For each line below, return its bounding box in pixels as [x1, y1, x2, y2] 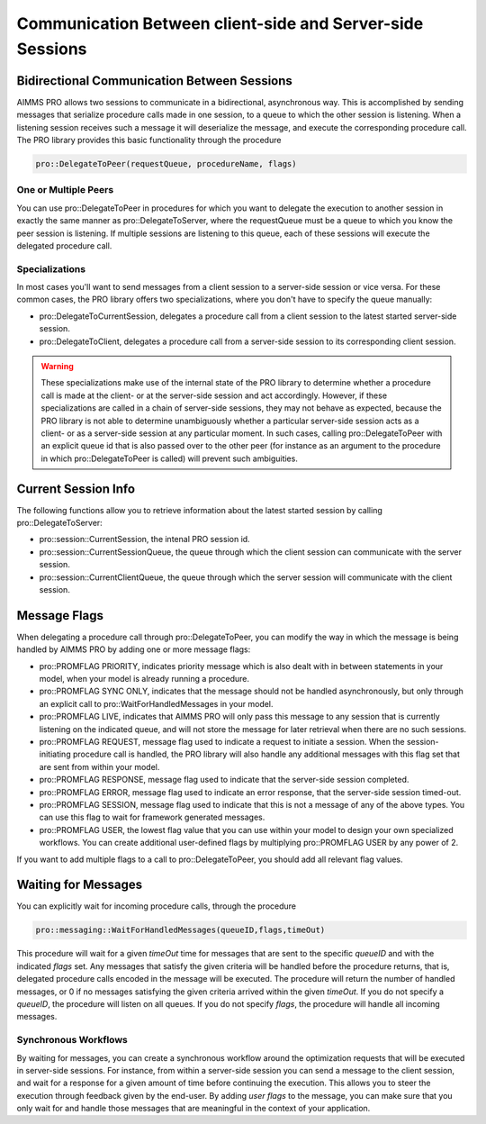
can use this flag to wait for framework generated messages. [39, 811, 265, 823]
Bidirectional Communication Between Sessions [16, 73, 292, 88]
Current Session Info [16, 481, 135, 496]
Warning [40, 361, 74, 372]
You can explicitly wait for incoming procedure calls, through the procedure [16, 901, 297, 911]
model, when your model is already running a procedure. [39, 674, 249, 684]
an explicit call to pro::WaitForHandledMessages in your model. [39, 698, 274, 709]
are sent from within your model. [39, 761, 160, 772]
